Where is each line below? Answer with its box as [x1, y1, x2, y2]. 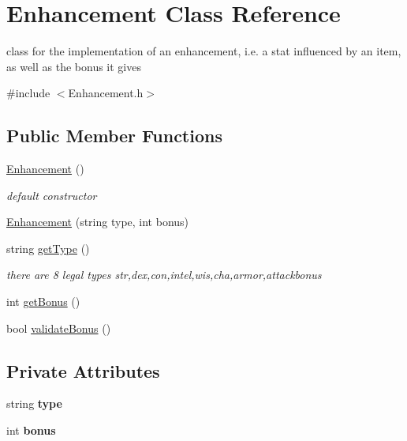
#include [6, 85, 50, 101]
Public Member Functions [6, 123, 222, 148]
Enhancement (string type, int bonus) [6, 213, 189, 230]
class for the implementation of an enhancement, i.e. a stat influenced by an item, [6, 43, 401, 59]
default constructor [6, 187, 97, 203]
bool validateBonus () [6, 319, 111, 336]
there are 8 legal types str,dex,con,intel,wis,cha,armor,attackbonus [6, 266, 322, 283]
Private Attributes [6, 358, 160, 383]
